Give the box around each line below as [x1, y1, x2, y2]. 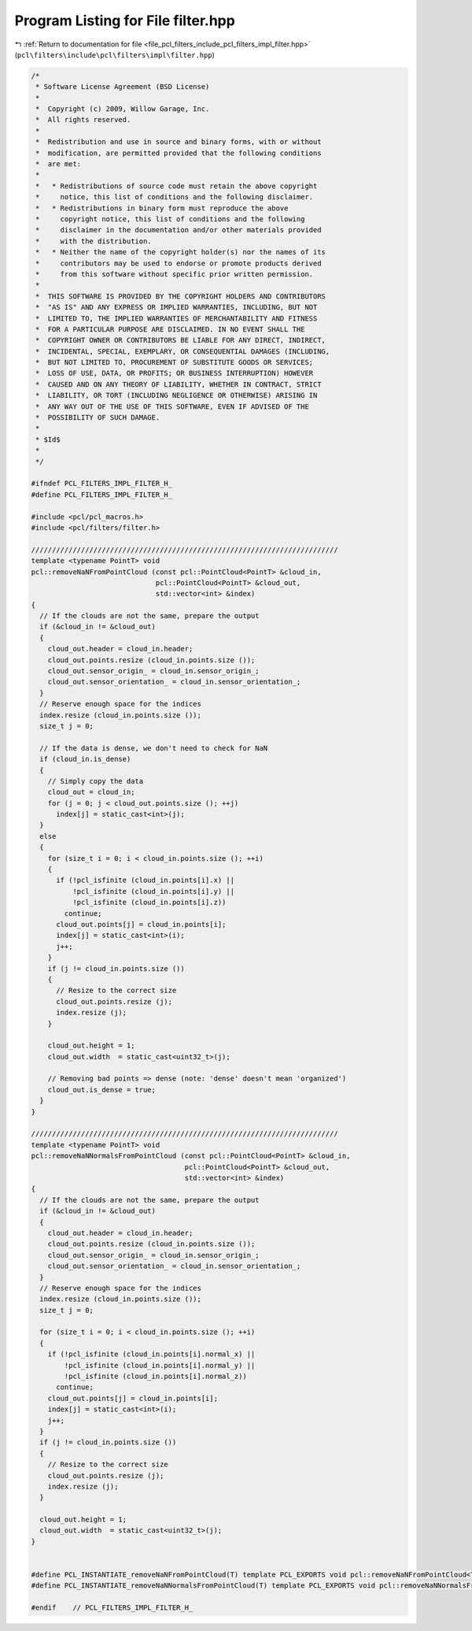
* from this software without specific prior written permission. [35, 269, 314, 279]
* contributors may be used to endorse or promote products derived [35, 258, 322, 268]
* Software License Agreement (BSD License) [35, 83, 210, 91]
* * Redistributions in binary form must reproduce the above [35, 203, 289, 213]
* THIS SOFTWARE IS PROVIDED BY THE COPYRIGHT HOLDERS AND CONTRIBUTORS [35, 291, 326, 301]
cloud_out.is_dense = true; [47, 1085, 157, 1094]
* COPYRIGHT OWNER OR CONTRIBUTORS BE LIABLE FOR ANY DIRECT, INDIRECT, [35, 335, 326, 345]
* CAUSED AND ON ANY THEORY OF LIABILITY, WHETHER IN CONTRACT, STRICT [35, 380, 322, 389]
